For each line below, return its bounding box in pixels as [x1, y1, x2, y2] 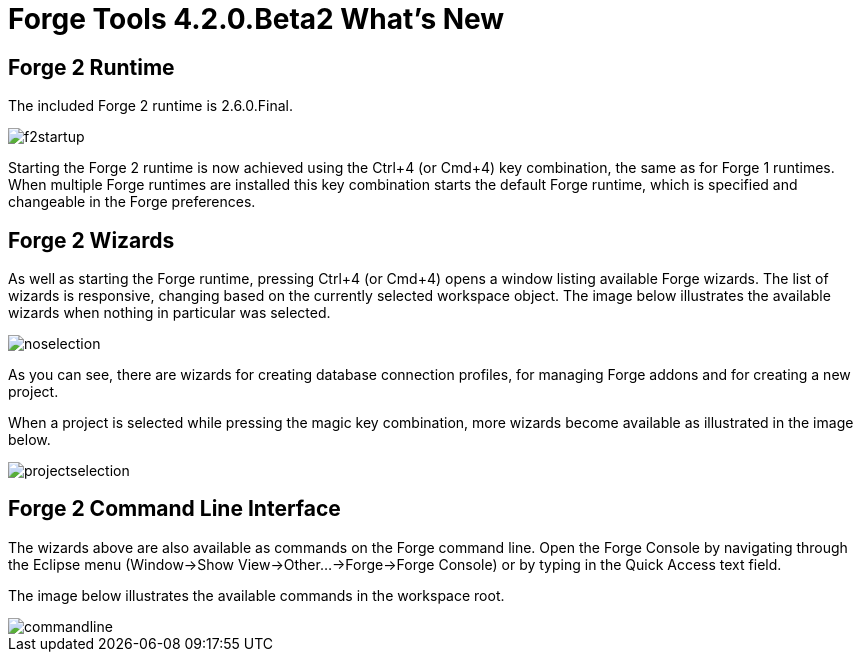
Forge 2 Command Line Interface [8, 496, 341, 522]
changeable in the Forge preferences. [8, 193, 256, 211]
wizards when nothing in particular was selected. [8, 304, 331, 322]
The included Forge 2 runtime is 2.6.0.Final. [8, 97, 293, 115]
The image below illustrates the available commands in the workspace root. [8, 586, 505, 604]
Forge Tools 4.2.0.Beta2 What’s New [8, 2, 505, 36]
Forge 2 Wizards [8, 227, 175, 253]
